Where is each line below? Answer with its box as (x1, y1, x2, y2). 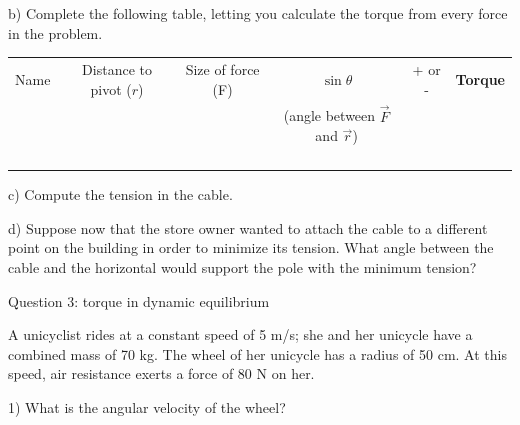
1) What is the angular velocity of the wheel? (8, 397, 286, 418)
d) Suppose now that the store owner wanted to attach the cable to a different (8, 217, 488, 238)
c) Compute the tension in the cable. (8, 184, 233, 205)
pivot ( (90, 78, 132, 99)
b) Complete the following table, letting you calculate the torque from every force (8, 3, 508, 23)
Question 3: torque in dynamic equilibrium (8, 290, 270, 311)
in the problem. (8, 22, 103, 43)
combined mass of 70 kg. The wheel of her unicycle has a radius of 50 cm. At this (8, 343, 507, 364)
